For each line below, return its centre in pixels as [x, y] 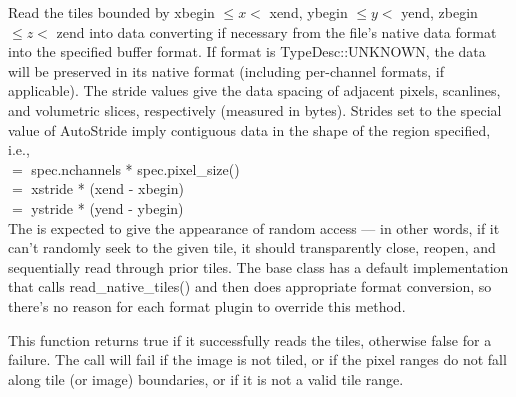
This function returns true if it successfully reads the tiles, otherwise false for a [250, 339]
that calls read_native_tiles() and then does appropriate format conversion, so [250, 286]
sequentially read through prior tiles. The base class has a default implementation [258, 266]
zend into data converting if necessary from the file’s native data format [276, 31]
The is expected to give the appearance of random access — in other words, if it [254, 227]
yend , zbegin [439, 12]
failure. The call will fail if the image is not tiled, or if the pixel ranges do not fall [257, 359]
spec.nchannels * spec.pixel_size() [135, 168]
